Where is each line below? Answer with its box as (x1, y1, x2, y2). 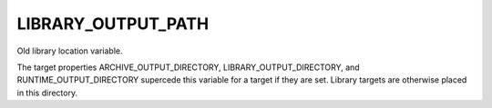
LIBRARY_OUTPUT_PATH (16, 14, 210, 34)
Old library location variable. (16, 45, 123, 56)
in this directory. (16, 87, 77, 98)
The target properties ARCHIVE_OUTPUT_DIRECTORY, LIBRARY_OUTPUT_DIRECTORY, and (16, 62, 360, 73)
